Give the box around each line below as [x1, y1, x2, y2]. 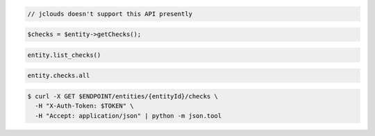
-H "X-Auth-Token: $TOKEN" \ [35, 102, 135, 110]
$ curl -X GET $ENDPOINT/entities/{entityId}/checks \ [27, 92, 218, 100]
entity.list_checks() [27, 51, 101, 59]
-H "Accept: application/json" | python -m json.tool [35, 112, 222, 119]
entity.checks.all [27, 71, 90, 80]
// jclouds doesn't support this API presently [27, 10, 192, 17]
